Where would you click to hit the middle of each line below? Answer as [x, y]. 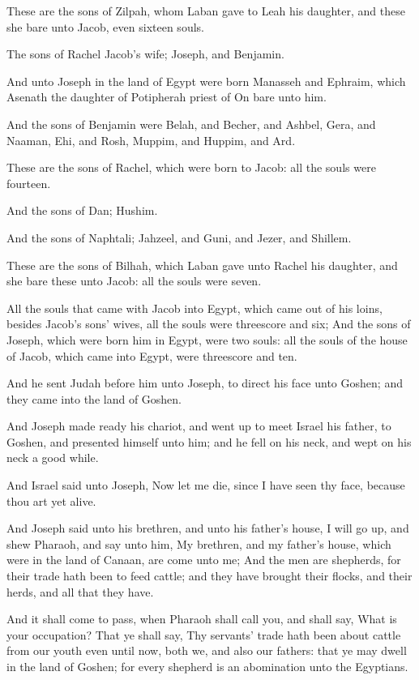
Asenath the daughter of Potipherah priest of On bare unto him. [167, 97]
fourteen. [29, 183]
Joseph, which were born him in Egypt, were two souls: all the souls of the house [207, 339]
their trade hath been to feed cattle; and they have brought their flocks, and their [209, 576]
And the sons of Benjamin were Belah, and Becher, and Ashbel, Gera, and [191, 124]
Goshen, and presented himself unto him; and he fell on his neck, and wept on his [209, 441]
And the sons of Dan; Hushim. [82, 210]
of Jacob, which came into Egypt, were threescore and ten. [152, 355]
